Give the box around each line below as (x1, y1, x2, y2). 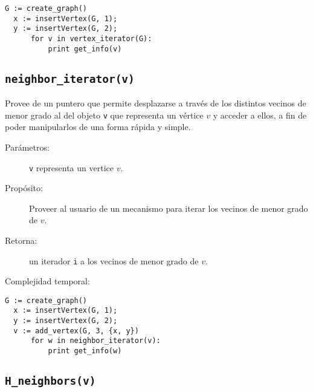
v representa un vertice (29, 161, 114, 174)
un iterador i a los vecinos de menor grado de (29, 254, 199, 267)
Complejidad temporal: (5, 275, 90, 287)
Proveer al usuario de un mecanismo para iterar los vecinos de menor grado (29, 201, 308, 214)
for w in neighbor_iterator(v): (30, 336, 161, 345)
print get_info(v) (48, 44, 122, 53)
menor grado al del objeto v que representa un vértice (5, 108, 204, 121)
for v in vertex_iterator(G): (30, 34, 152, 43)
